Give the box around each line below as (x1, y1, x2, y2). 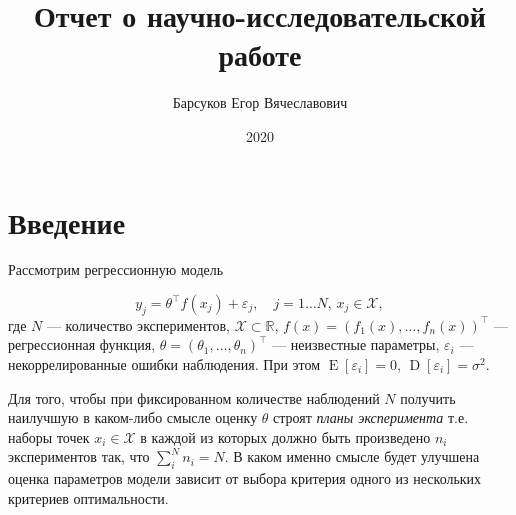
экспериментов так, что (8, 446, 150, 467)
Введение (8, 201, 126, 242)
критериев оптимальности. (8, 487, 169, 508)
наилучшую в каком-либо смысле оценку (8, 407, 258, 428)
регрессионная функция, (8, 334, 156, 355)
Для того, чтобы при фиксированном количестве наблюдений (8, 387, 380, 408)
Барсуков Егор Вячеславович (172, 92, 348, 113)
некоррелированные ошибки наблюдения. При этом (8, 354, 321, 375)
